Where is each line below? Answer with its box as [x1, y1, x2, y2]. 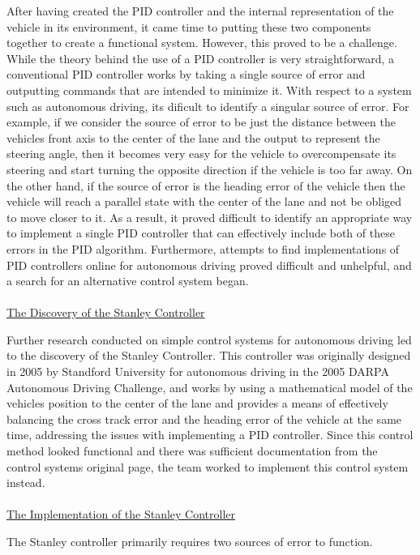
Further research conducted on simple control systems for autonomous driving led [6, 331, 412, 348]
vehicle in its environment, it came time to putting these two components [6, 18, 371, 35]
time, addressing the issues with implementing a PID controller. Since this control [6, 426, 414, 443]
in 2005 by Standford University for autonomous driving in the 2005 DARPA [6, 363, 389, 380]
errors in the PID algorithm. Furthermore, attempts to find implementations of [6, 240, 400, 257]
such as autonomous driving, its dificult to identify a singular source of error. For [6, 97, 409, 114]
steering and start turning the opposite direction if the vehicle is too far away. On [6, 160, 413, 177]
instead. [6, 474, 45, 491]
